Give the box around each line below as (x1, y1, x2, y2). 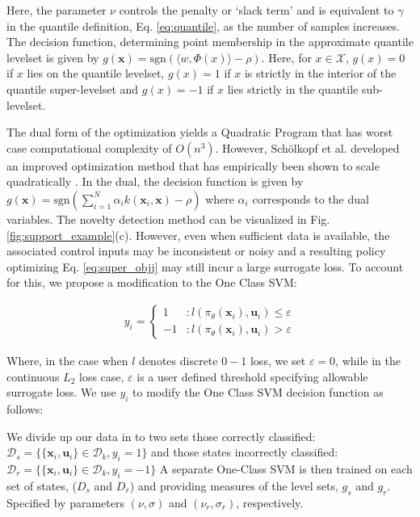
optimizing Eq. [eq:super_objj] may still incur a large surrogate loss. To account (6, 258, 404, 275)
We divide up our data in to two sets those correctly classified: (6, 427, 316, 444)
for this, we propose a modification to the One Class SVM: (6, 274, 297, 291)
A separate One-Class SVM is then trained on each (159, 460, 413, 477)
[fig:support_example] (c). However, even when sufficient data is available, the (6, 226, 390, 243)
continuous (6, 368, 60, 385)
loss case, (78, 368, 124, 385)
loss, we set (250, 351, 306, 368)
